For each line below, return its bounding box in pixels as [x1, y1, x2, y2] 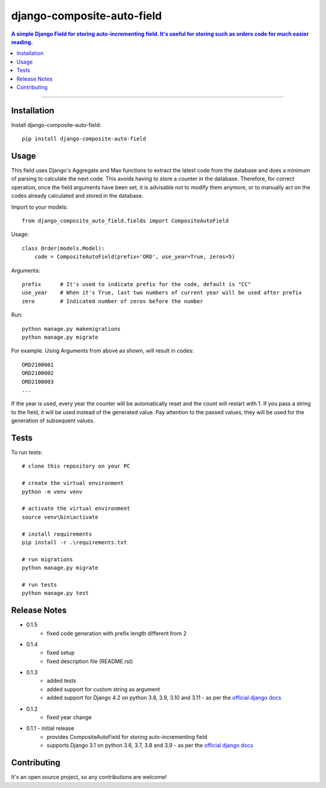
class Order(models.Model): [22, 245, 105, 252]
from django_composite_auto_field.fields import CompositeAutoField [22, 218, 229, 224]
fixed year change [46, 714, 92, 721]
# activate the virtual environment [22, 505, 130, 512]
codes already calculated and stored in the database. [11, 192, 144, 200]
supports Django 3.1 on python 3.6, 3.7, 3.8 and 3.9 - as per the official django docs [46, 741, 254, 749]
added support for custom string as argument [46, 685, 160, 692]
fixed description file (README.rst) [46, 657, 133, 665]
